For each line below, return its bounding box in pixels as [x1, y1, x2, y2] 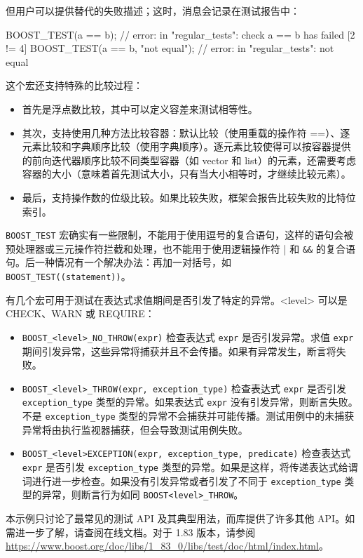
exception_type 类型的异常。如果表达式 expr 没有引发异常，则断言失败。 [22, 394, 358, 409]
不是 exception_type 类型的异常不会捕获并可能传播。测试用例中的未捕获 [22, 408, 355, 423]
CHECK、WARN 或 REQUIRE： [6, 306, 155, 321]
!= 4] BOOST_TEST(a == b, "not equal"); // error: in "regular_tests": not [6, 41, 334, 55]
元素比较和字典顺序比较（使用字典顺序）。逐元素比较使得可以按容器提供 [22, 139, 351, 154]
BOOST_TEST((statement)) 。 [6, 269, 131, 284]
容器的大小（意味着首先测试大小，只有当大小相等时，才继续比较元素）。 [22, 166, 351, 181]
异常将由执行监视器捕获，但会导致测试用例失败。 [22, 422, 248, 437]
